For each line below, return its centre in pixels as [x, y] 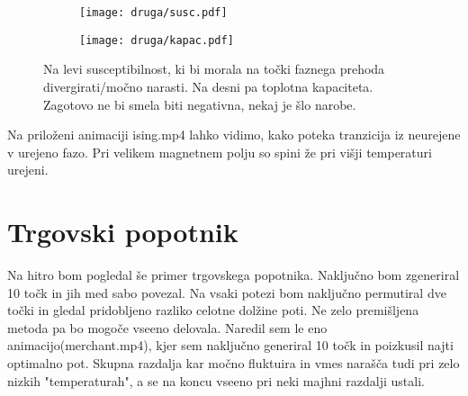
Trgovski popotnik [123, 232]
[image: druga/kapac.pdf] [157, 40]
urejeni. [28, 170]
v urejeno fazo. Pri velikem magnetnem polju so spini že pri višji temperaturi [220, 152]
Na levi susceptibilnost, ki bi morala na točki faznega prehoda [214, 69]
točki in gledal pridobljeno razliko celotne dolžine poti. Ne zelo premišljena [213, 310]
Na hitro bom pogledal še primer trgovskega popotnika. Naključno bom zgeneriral [234, 274]
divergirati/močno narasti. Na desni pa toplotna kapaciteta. [208, 86]
